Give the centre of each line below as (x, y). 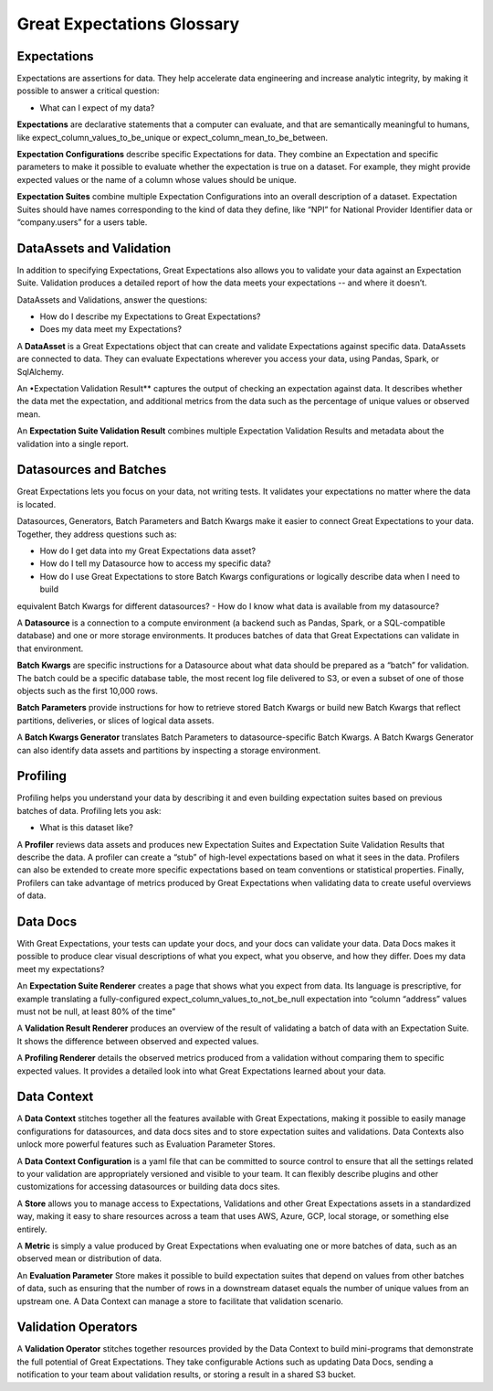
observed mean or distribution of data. (89, 1258)
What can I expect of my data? (97, 107)
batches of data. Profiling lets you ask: (89, 810)
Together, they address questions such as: (97, 534)
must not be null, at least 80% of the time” (96, 1011)
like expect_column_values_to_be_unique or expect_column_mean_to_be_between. (173, 137)
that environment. (50, 648)
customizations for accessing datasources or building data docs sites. (148, 1187)
